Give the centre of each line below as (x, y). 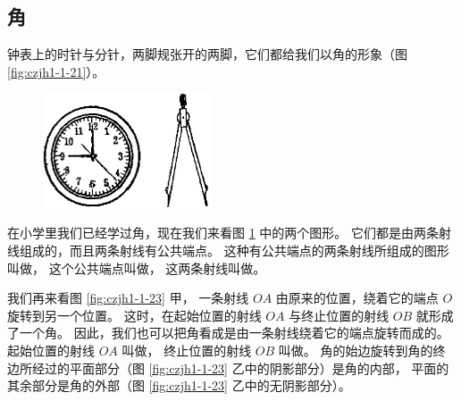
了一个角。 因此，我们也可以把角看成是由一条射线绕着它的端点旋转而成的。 (228, 333)
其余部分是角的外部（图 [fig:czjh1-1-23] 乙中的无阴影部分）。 (179, 385)
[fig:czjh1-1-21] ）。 (56, 71)
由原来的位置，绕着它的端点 (357, 298)
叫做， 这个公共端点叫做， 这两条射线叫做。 (137, 267)
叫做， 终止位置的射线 (187, 350)
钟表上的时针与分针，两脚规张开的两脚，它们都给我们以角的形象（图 (207, 54)
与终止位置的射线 (339, 315)
